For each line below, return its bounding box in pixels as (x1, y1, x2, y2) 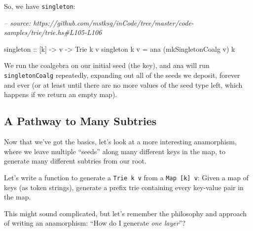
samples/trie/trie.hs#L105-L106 (4, 27, 102, 37)
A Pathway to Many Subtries (4, 113, 157, 129)
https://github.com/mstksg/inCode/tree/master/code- (33, 17, 194, 28)
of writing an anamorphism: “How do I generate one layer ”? (4, 218, 186, 228)
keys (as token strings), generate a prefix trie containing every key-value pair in (4, 182, 244, 192)
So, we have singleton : (4, 1, 75, 11)
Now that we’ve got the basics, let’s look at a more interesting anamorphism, (4, 136, 237, 147)
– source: (4, 17, 31, 28)
